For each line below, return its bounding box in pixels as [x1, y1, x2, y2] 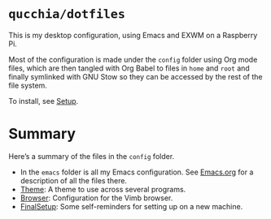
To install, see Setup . [8, 96, 79, 105]
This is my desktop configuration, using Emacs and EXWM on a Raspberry [8, 30, 258, 40]
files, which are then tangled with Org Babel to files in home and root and [8, 63, 250, 73]
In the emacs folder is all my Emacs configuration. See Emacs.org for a [20, 167, 254, 177]
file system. [8, 80, 47, 90]
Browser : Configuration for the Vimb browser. [20, 193, 173, 203]
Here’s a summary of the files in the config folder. [8, 151, 175, 161]
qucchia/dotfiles [8, 6, 126, 22]
